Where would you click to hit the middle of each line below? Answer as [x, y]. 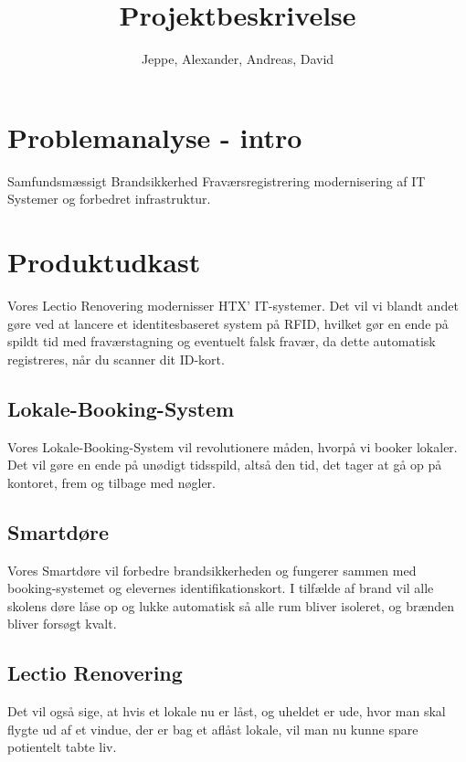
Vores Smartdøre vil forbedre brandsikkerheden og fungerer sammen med [212, 570]
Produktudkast [104, 262]
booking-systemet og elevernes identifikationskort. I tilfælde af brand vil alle [221, 588]
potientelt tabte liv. [62, 747]
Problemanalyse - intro [155, 137]
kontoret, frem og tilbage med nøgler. [112, 482]
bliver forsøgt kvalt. [62, 624]
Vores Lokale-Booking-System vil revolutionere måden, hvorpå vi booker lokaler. [233, 446]
